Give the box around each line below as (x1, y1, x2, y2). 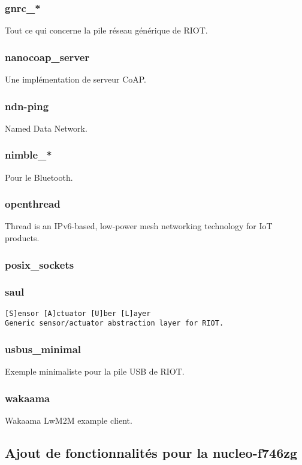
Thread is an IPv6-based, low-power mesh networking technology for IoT (5, 220, 273, 232)
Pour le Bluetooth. (5, 171, 73, 183)
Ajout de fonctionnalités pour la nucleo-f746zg (5, 443, 298, 462)
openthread (5, 196, 61, 211)
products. (5, 232, 40, 244)
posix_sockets (5, 257, 74, 272)
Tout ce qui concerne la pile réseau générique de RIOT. (5, 24, 208, 37)
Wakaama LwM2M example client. (5, 414, 132, 427)
